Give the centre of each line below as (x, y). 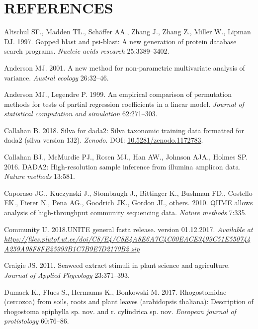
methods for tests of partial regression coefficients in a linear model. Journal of (124, 104)
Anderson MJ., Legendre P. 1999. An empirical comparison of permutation (118, 94)
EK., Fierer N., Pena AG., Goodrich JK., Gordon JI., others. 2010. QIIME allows (129, 203)
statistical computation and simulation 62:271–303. (81, 114)
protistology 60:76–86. (37, 321)
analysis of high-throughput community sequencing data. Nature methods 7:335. (126, 212)
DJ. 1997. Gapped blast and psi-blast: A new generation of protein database (120, 41)
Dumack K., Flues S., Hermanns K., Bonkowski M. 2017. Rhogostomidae (115, 291)
